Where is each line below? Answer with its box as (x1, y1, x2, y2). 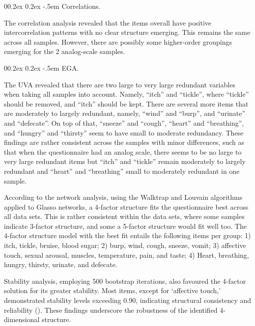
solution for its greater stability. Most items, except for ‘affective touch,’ (4, 285, 221, 296)
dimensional (4, 314, 40, 325)
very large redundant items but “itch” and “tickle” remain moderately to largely (4, 156, 246, 166)
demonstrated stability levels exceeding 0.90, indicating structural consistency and (4, 295, 252, 305)
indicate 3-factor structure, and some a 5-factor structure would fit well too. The (4, 220, 247, 231)
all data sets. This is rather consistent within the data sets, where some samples (4, 211, 245, 221)
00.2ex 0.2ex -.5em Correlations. (4, 1, 101, 11)
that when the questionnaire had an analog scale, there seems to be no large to (4, 146, 242, 157)
